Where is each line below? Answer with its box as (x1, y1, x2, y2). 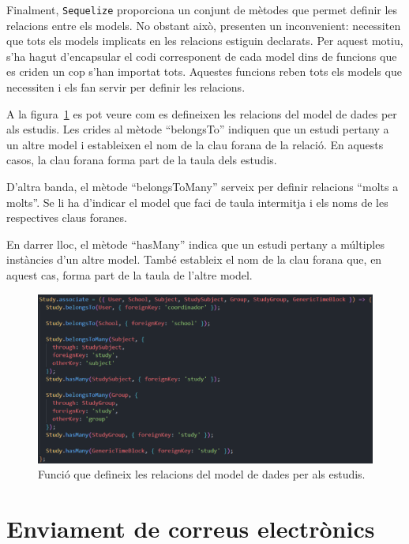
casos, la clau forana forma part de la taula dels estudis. (6, 152, 277, 168)
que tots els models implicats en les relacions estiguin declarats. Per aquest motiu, (6, 32, 403, 49)
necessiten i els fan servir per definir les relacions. (6, 79, 246, 96)
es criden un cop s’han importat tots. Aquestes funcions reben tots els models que (6, 63, 402, 80)
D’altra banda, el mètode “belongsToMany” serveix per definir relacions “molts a (6, 178, 399, 194)
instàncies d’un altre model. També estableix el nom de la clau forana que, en (6, 251, 382, 268)
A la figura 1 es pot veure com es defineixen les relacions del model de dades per (6, 105, 397, 122)
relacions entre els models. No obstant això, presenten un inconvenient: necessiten (6, 17, 401, 33)
